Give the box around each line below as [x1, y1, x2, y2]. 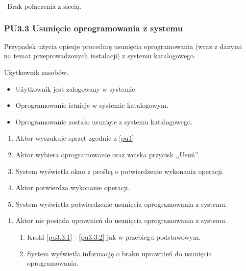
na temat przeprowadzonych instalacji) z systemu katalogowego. [4, 50, 196, 61]
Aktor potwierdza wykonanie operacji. [15, 182, 130, 193]
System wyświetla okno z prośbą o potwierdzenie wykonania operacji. [15, 166, 224, 176]
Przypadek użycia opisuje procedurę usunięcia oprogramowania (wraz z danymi [4, 41, 242, 51]
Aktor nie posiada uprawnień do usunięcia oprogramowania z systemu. [15, 215, 227, 225]
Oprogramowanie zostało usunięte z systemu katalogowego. [15, 116, 193, 126]
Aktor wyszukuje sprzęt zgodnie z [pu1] [15, 133, 134, 143]
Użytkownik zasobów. [4, 67, 69, 77]
